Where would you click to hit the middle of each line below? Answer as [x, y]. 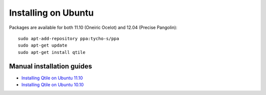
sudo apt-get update [43, 46]
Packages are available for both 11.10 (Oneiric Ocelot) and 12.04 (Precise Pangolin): [93, 27]
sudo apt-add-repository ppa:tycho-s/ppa [68, 38]
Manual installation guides [50, 66]
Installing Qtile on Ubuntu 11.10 [52, 78]
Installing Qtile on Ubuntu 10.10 [52, 85]
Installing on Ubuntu [51, 13]
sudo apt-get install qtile [52, 52]
